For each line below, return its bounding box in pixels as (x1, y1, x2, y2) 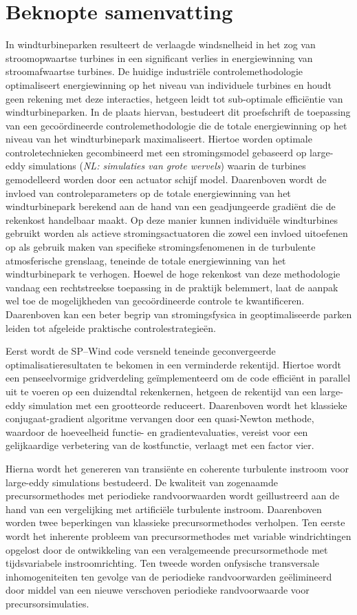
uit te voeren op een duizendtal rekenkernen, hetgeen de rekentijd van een (6, 384, 317, 398)
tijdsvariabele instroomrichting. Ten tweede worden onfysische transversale (6, 556, 320, 570)
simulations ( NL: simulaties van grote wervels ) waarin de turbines (28, 158, 306, 173)
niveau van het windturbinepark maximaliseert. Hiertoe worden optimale (6, 132, 312, 146)
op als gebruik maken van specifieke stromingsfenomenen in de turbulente (6, 240, 316, 254)
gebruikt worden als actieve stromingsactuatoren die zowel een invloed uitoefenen (6, 226, 348, 240)
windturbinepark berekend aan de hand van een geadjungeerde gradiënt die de (6, 199, 336, 213)
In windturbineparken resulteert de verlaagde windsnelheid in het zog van (6, 37, 316, 52)
